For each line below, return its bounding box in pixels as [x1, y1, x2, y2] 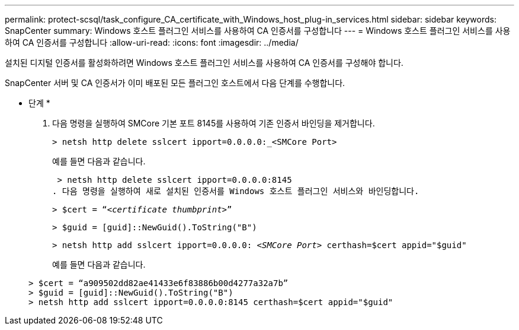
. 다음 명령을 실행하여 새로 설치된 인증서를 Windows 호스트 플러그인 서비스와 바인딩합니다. [52, 186, 419, 196]
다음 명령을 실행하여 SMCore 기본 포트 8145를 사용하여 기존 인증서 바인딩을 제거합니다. [52, 118, 375, 128]
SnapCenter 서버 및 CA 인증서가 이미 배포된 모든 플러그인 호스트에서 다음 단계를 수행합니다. [5, 78, 345, 88]
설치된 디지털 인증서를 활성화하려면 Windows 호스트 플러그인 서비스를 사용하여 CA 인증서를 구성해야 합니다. [5, 58, 403, 68]
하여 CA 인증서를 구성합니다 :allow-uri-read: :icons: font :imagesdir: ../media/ [5, 37, 299, 47]
